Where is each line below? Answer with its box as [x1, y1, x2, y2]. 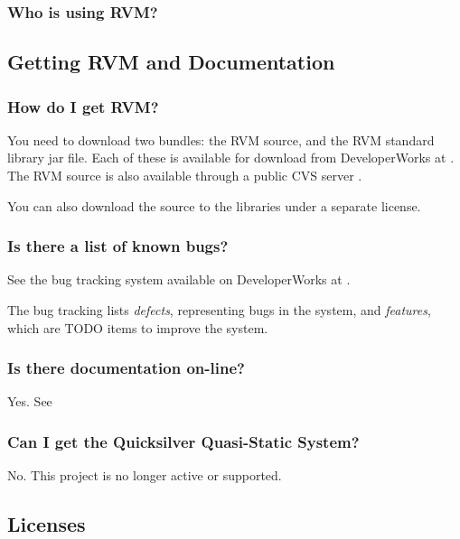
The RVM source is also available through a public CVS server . [7, 166, 362, 185]
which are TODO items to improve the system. [7, 318, 268, 337]
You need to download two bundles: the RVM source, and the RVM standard [7, 130, 435, 149]
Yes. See [7, 392, 52, 411]
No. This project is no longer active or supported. [7, 466, 282, 485]
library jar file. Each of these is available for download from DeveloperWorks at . [7, 148, 455, 167]
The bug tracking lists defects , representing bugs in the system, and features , [7, 301, 431, 320]
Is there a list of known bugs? [7, 235, 229, 257]
